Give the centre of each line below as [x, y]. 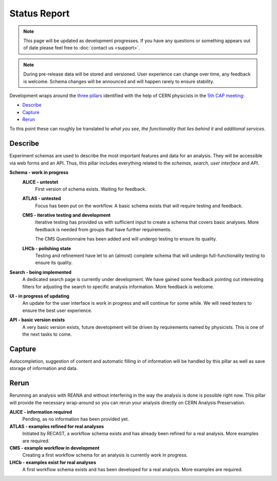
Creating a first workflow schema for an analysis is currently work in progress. [105, 455]
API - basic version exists [37, 320]
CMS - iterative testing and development [66, 215]
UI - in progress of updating [39, 296]
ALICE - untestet [40, 182]
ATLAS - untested [42, 198]
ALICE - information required [41, 412]
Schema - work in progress [39, 173]
